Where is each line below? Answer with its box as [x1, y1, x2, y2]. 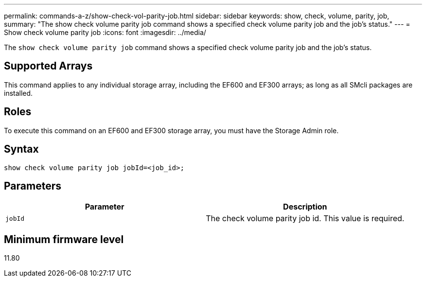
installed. [4, 88, 33, 97]
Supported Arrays [4, 60, 93, 72]
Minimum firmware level [4, 233, 124, 246]
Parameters [4, 179, 61, 192]
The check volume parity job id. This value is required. [206, 213, 405, 224]
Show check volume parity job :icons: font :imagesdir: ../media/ [4, 28, 206, 36]
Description [283, 202, 327, 212]
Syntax [4, 143, 39, 156]
